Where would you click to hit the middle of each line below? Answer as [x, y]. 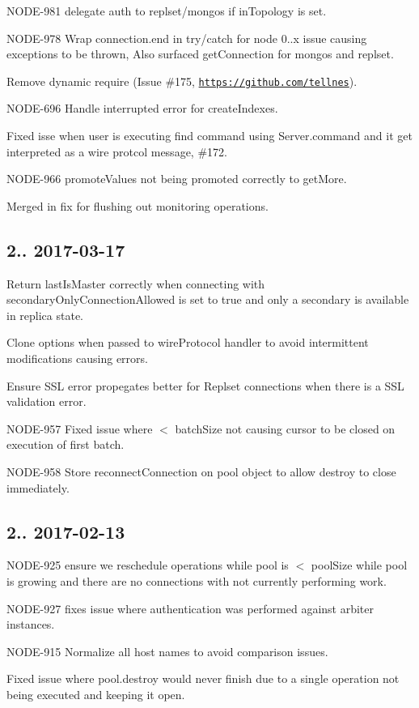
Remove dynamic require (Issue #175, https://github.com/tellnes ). [182, 81]
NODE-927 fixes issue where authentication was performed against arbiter [190, 608]
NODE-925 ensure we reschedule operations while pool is [148, 565]
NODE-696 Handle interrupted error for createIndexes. [142, 108]
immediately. [38, 487]
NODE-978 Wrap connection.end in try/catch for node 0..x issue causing [187, 38]
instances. [31, 624]
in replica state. [45, 315]
